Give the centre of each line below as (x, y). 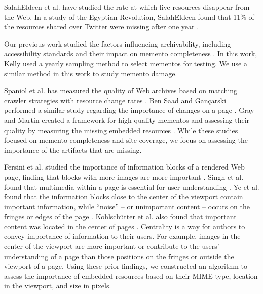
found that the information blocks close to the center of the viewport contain (124, 197)
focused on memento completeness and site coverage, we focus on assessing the (126, 140)
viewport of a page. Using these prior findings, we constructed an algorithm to (126, 266)
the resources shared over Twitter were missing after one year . (102, 27)
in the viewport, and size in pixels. (58, 286)
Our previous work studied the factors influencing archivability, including (118, 43)
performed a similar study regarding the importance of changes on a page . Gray (129, 110)
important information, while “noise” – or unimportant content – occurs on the (127, 206)
